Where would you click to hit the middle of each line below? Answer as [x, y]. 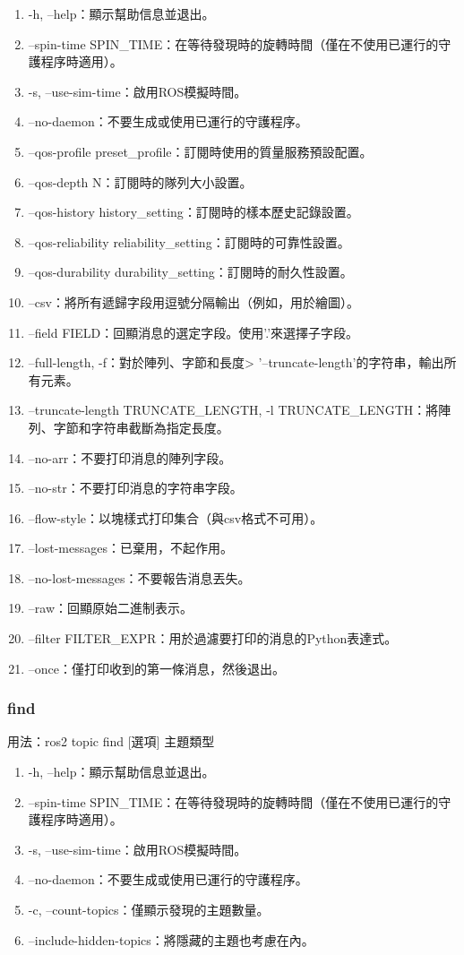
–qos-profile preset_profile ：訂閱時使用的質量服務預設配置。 [200, 151]
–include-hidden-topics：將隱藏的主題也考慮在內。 [171, 939]
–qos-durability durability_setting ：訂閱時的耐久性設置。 [190, 272]
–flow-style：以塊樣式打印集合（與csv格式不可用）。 [176, 517]
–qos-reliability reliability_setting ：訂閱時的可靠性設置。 [189, 241]
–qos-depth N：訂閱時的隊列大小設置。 [140, 181]
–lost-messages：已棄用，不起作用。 [130, 548]
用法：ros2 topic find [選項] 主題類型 [111, 741]
